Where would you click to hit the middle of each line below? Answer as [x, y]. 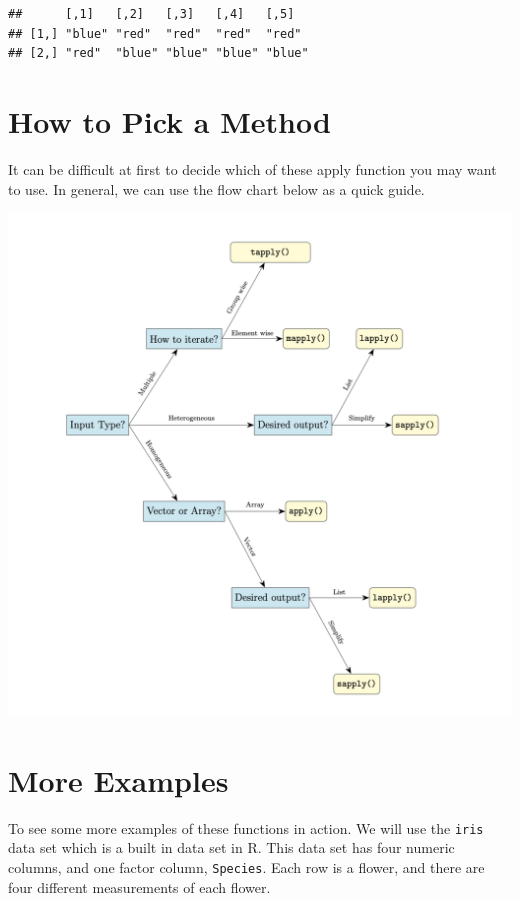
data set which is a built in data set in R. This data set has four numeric [231, 847]
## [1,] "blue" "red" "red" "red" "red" [155, 33]
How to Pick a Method [169, 120]
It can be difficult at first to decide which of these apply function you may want [252, 168]
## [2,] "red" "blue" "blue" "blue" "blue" [158, 53]
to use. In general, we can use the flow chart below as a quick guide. [216, 188]
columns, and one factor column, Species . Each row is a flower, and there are [246, 867]
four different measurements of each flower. [139, 886]
